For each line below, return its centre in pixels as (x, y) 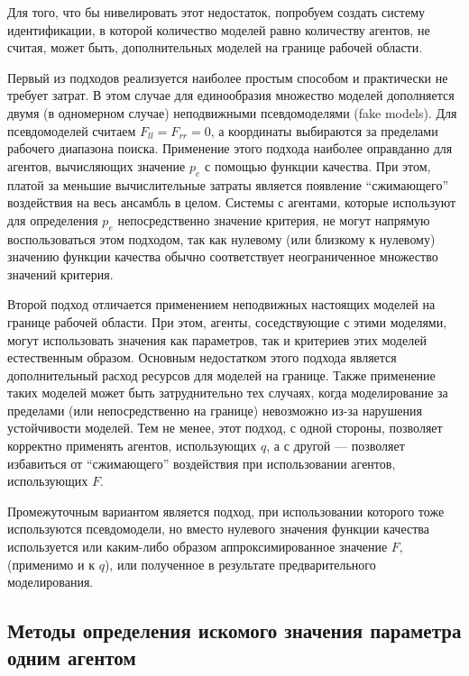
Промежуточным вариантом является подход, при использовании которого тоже (226, 511)
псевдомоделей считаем (72, 130)
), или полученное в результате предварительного (240, 564)
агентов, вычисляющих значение (97, 165)
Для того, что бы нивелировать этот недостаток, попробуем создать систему (216, 12)
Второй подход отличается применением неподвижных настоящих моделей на (221, 304)
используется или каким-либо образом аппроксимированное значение (198, 547)
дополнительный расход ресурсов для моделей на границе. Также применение (221, 375)
